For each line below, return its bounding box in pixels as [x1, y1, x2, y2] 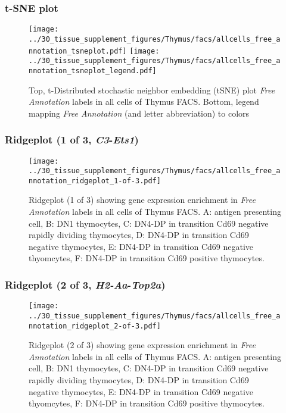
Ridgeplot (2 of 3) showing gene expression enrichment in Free [29, 339, 256, 351]
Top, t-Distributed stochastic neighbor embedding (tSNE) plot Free [29, 83, 275, 96]
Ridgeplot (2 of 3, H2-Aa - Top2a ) [5, 277, 166, 292]
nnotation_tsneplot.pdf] [29, 46, 127, 55]
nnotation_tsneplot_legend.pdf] [29, 66, 157, 75]
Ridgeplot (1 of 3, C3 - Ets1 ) [5, 132, 139, 147]
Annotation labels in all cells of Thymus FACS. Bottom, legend [29, 95, 259, 108]
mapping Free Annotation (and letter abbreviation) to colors [29, 107, 250, 119]
